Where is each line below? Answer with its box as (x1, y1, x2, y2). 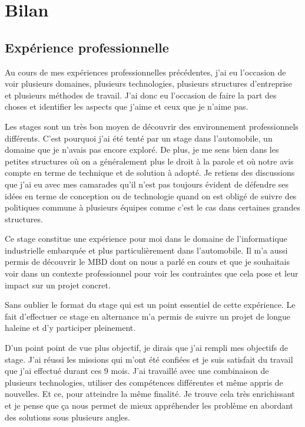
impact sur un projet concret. (5, 278, 111, 291)
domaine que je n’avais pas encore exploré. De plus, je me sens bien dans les (5, 143, 279, 156)
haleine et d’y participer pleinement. (5, 321, 136, 334)
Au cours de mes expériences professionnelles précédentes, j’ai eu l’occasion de (5, 65, 286, 78)
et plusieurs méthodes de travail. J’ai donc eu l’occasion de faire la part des (5, 88, 277, 101)
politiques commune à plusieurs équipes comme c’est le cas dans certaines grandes (5, 201, 301, 213)
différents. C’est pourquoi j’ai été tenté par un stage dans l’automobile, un (5, 132, 273, 144)
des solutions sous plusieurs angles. (5, 410, 130, 423)
